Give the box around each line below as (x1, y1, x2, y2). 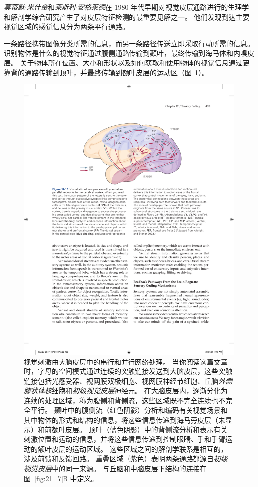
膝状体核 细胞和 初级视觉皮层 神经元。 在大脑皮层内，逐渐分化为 (24, 385, 228, 396)
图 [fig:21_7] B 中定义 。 (24, 473, 98, 483)
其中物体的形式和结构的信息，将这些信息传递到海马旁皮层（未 (24, 415, 225, 425)
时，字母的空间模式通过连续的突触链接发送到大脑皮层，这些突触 (24, 366, 232, 376)
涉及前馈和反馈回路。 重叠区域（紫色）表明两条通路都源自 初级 (24, 453, 228, 464)
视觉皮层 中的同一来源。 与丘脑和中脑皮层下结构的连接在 (24, 463, 207, 474)
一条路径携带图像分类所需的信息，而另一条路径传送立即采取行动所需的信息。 (4, 38, 254, 48)
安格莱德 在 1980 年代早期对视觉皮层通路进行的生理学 (77, 2, 249, 12)
